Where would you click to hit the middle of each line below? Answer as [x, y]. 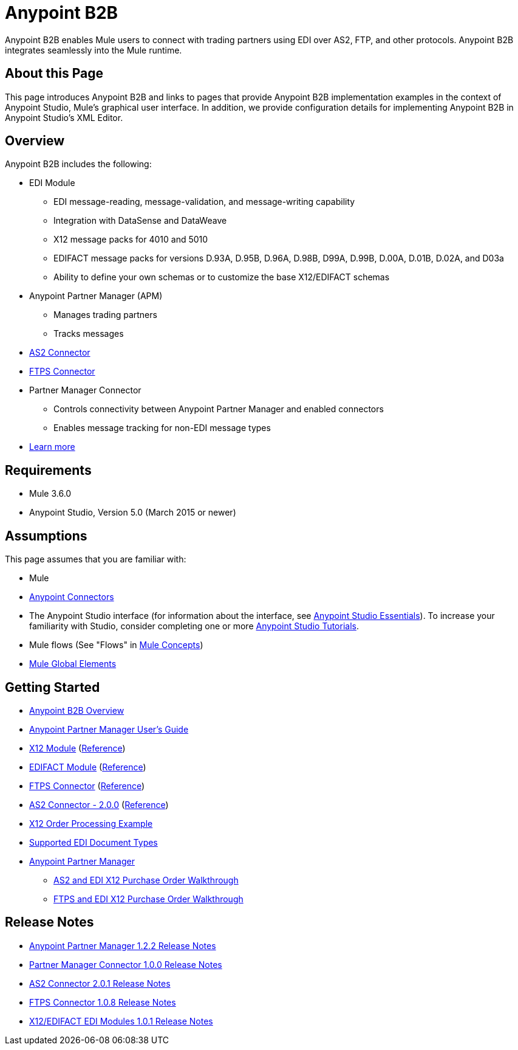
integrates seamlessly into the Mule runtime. [94, 50]
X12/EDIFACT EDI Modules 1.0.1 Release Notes [121, 1021]
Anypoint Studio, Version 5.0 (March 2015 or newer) [133, 513]
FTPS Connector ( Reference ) [87, 786]
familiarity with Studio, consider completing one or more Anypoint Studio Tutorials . [194, 626]
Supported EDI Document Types [94, 842]
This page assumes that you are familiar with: [96, 559]
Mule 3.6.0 [50, 494]
